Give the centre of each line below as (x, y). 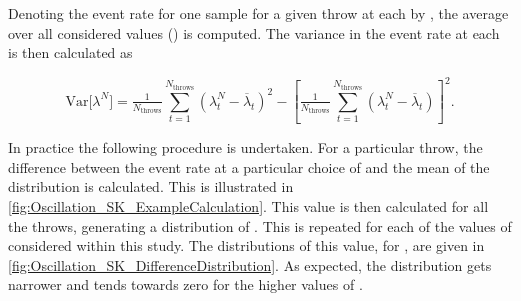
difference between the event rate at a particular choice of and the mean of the (249, 166)
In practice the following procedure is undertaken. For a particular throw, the (245, 147)
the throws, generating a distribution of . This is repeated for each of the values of (260, 225)
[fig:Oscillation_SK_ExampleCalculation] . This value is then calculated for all (248, 205)
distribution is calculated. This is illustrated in (151, 186)
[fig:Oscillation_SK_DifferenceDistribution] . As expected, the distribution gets (250, 264)
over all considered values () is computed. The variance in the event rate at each (254, 32)
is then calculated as (70, 52)
